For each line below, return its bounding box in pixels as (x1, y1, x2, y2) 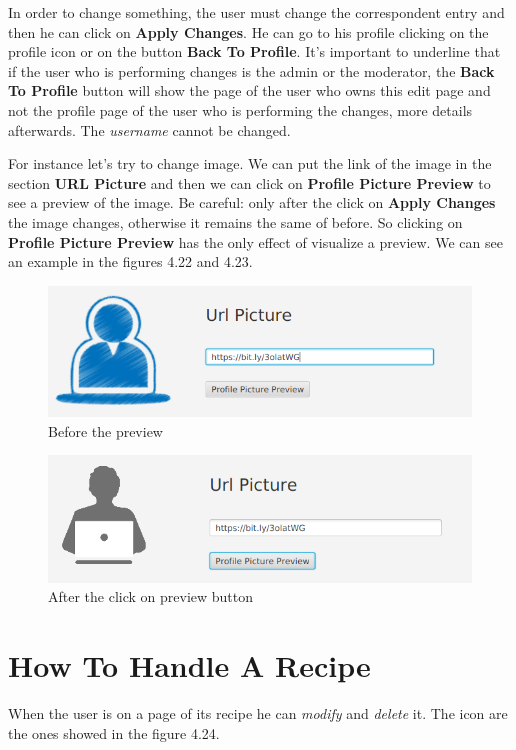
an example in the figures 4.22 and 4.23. (8, 251, 253, 272)
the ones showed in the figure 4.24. (8, 722, 220, 743)
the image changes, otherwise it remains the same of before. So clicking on (8, 211, 463, 232)
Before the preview (48, 420, 163, 441)
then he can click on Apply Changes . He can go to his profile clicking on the (8, 21, 489, 42)
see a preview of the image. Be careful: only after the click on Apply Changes (8, 192, 496, 213)
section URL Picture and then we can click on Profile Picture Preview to (8, 172, 491, 193)
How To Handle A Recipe (8, 645, 371, 686)
